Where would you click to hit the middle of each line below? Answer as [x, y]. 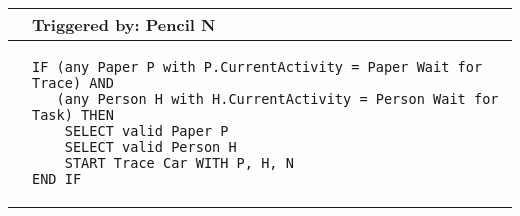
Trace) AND [73, 83]
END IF [57, 179]
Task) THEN [73, 115]
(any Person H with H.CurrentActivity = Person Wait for [277, 99]
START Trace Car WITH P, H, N [179, 163]
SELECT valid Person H [150, 147]
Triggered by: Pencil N [124, 24]
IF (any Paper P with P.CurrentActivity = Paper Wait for [257, 67]
